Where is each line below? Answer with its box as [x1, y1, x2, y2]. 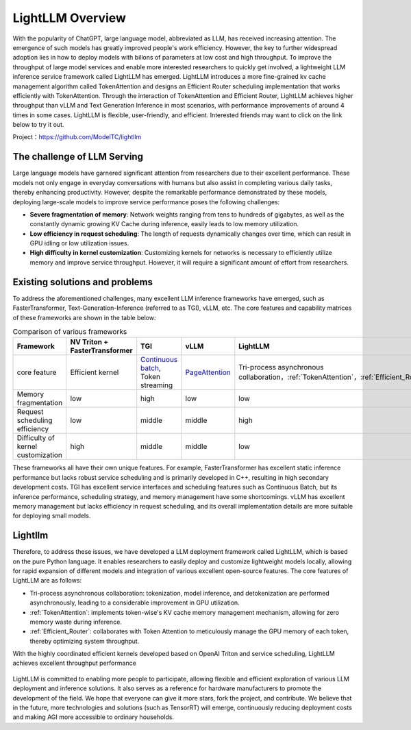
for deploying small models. [12, 511, 91, 520]
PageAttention [185, 367, 231, 377]
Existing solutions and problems [12, 276, 153, 288]
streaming [140, 380, 173, 390]
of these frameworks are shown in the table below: [12, 313, 156, 321]
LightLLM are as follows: [12, 576, 82, 585]
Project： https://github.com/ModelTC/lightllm [12, 133, 142, 141]
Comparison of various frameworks [12, 327, 127, 337]
